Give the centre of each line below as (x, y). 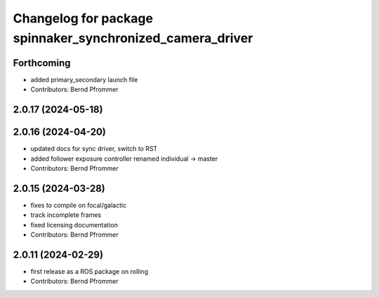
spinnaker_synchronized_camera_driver (133, 38)
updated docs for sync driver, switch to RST (94, 149)
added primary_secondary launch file (84, 79)
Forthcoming (42, 63)
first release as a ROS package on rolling (89, 271)
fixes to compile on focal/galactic (79, 205)
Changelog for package (83, 18)
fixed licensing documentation (74, 225)
